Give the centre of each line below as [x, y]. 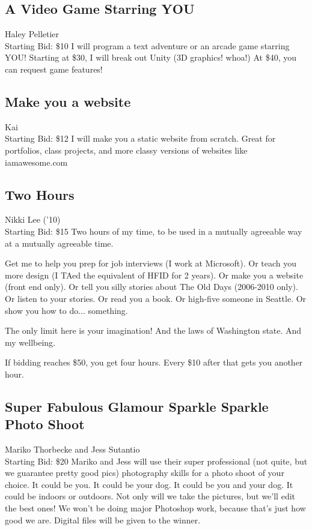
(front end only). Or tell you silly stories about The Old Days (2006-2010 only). [151, 287]
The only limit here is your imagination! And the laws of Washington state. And [153, 330]
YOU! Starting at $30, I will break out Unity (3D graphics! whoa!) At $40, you [151, 57]
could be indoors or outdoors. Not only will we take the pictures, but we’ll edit [150, 496]
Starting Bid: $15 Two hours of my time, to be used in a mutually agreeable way [154, 231]
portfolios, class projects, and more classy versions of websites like [126, 150]
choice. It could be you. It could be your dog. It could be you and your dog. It [149, 484]
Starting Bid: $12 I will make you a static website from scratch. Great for [140, 138]
